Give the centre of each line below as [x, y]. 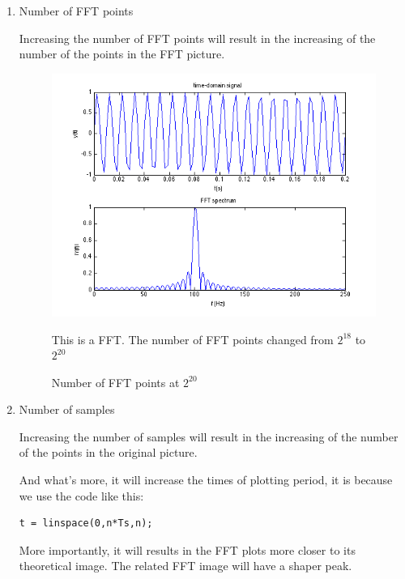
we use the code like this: [81, 495]
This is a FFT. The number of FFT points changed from [192, 339]
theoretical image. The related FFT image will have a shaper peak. [185, 566]
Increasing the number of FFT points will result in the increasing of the [197, 38]
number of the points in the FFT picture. [122, 54]
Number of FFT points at [115, 382]
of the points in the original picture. [108, 452]
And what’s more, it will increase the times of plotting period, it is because [206, 480]
